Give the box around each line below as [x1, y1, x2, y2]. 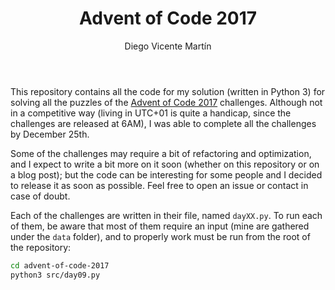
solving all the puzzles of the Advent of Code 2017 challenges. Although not [10, 96, 323, 108]
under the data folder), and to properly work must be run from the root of [10, 230, 311, 242]
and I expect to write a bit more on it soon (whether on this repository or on [10, 158, 320, 170]
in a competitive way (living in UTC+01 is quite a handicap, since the [10, 107, 292, 119]
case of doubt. [10, 190, 71, 202]
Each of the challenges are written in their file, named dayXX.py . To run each [10, 209, 323, 221]
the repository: [10, 241, 72, 253]
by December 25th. [10, 128, 90, 140]
